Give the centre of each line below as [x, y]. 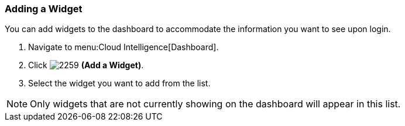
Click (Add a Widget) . [86, 65]
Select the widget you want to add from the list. [119, 83]
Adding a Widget [44, 9]
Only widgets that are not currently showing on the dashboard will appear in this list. [215, 104]
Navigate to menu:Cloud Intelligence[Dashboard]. [123, 47]
